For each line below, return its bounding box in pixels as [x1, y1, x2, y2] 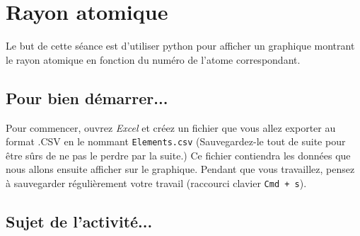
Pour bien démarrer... [6, 86, 168, 108]
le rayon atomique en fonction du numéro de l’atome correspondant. [6, 52, 301, 67]
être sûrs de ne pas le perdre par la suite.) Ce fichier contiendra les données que [6, 147, 351, 162]
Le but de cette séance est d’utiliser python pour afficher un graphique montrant [6, 38, 355, 53]
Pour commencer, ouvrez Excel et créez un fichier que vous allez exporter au [6, 120, 336, 135]
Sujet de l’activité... [6, 210, 153, 232]
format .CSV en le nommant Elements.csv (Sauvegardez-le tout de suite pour [6, 134, 346, 149]
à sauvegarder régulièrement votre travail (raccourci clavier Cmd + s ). [6, 175, 307, 190]
